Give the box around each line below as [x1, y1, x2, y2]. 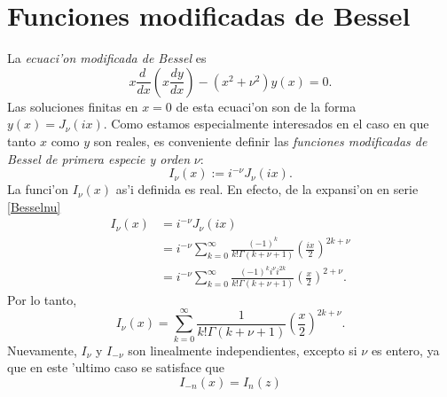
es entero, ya [371, 340, 440, 359]
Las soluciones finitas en [7, 97, 138, 115]
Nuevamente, [7, 340, 77, 359]
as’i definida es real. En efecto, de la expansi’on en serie [115, 180, 419, 198]
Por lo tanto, [7, 290, 77, 308]
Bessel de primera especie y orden [7, 149, 191, 167]
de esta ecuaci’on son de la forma [176, 97, 357, 115]
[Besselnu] [7, 197, 61, 215]
